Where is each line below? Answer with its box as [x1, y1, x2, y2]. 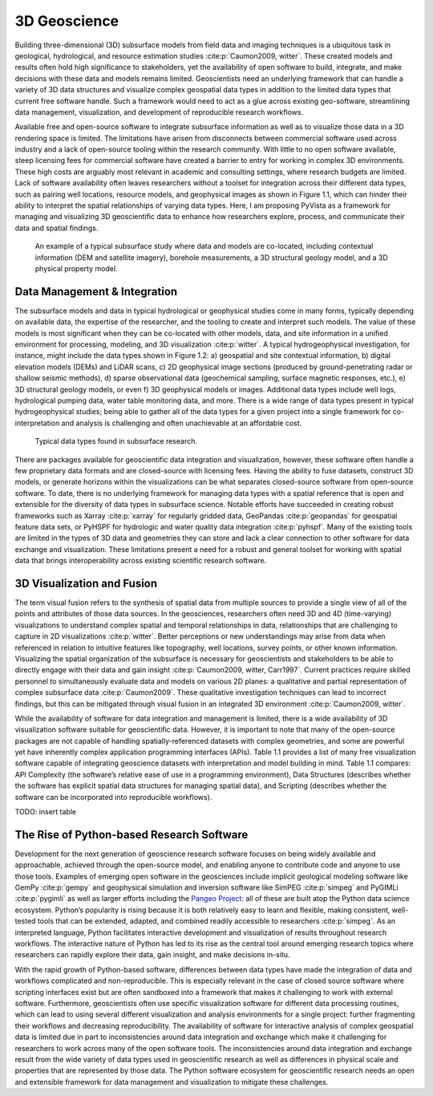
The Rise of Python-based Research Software [14, 827, 249, 842]
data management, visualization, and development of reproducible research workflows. [14, 107, 304, 116]
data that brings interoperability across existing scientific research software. [14, 556, 267, 566]
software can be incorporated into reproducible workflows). [14, 792, 212, 802]
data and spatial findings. [14, 223, 99, 233]
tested [14, 916, 36, 926]
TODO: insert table [14, 807, 76, 817]
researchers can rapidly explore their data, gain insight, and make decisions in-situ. [14, 950, 290, 960]
